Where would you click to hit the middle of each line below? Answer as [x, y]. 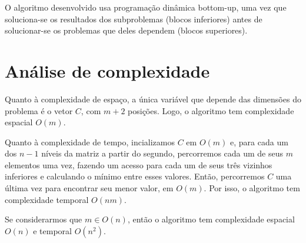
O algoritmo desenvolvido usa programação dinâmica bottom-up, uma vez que [146, 7]
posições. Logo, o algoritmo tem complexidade [211, 110]
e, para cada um [259, 142]
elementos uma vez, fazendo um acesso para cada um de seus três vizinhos [139, 164]
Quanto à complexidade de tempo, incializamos [90, 142]
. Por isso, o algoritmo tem [252, 188]
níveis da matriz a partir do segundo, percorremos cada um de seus [162, 153]
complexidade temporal [47, 199]
